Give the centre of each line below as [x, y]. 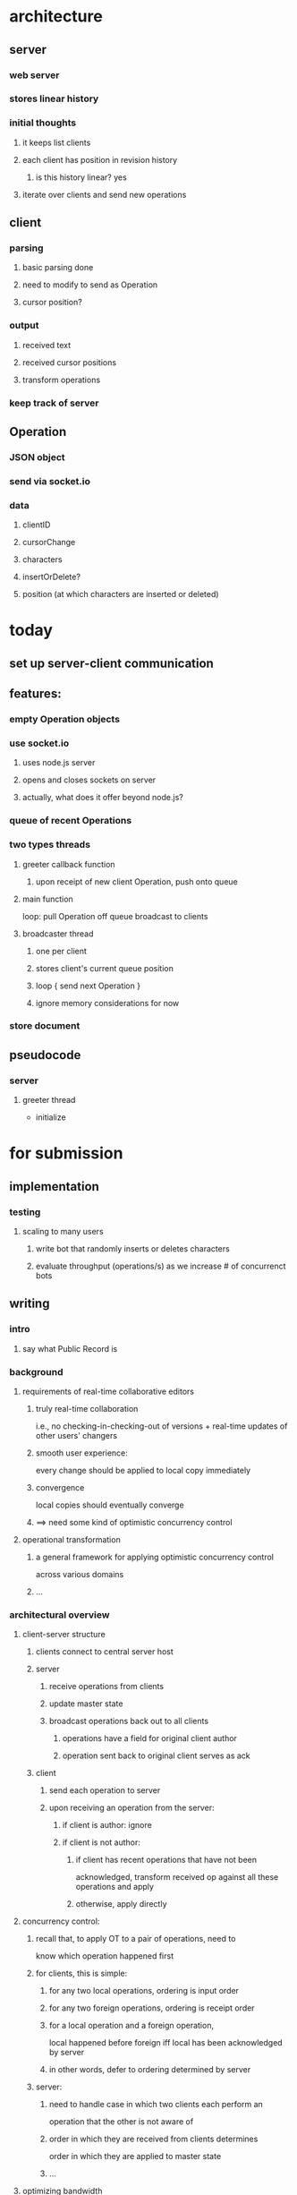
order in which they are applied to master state [135, 2157]
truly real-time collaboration [87, 1409]
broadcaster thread [58, 934]
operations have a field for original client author [149, 1738]
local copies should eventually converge [110, 1505]
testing [25, 1212]
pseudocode [45, 1055]
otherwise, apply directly [121, 1904]
